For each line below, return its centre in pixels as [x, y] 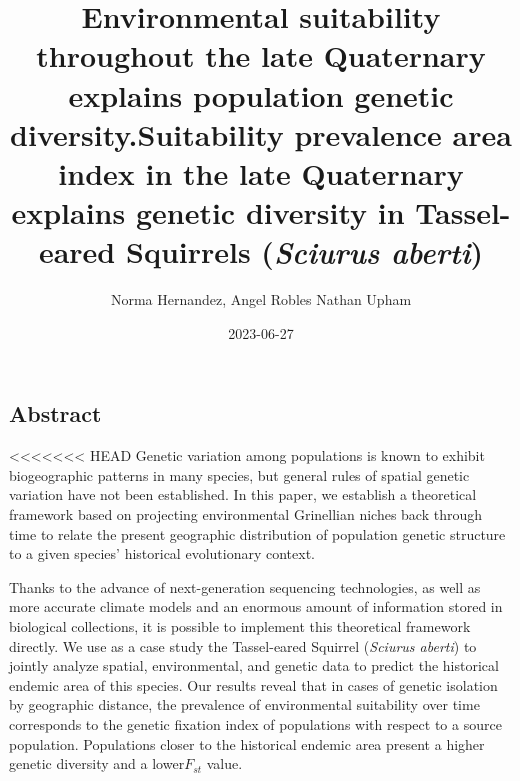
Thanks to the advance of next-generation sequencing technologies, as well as [245, 586]
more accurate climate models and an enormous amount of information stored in [256, 606]
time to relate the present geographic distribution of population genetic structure [257, 533]
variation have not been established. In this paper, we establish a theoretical [243, 494]
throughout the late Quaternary [261, 55]
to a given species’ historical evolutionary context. [162, 553]
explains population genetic [261, 94]
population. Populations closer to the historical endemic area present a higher [247, 743]
